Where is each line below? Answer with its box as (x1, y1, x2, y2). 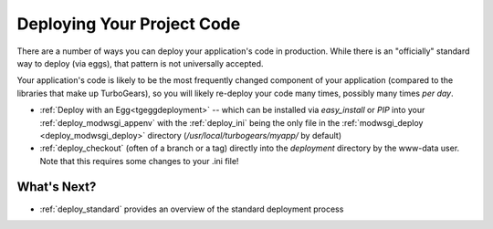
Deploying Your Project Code (16, 14, 241, 34)
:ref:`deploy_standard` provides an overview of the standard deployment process (39, 203, 344, 214)
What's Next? (16, 179, 97, 195)
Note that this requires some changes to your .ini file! (39, 155, 239, 166)
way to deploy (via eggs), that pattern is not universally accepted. (16, 57, 264, 68)
